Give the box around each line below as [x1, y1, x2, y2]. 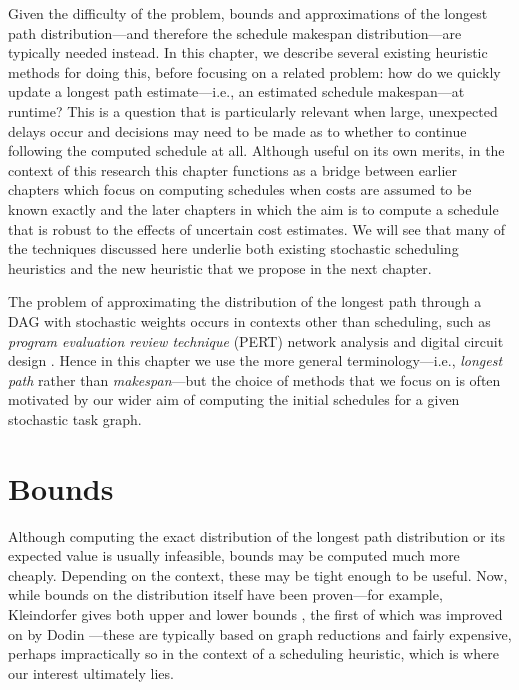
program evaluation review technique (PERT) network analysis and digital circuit [8, 330, 504, 351]
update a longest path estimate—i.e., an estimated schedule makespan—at [8, 81, 465, 102]
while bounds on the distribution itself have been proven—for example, [8, 584, 443, 605]
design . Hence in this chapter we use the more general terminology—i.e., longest [8, 350, 503, 371]
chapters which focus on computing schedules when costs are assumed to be [8, 179, 472, 200]
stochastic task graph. [8, 408, 142, 429]
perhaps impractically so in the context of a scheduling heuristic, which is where [8, 643, 499, 664]
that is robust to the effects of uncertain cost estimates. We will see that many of [8, 218, 506, 239]
